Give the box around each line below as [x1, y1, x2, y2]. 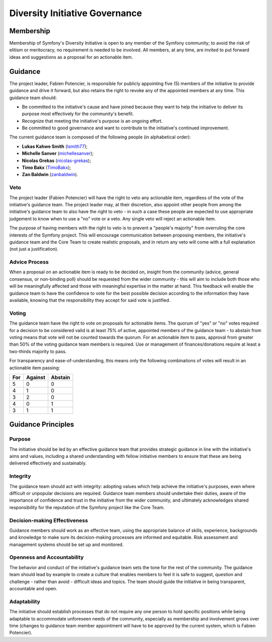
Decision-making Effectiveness [9, 517, 88, 524]
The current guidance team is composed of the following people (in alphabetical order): [9, 134, 191, 140]
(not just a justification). [9, 246, 59, 252]
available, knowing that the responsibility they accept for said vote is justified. [9, 297, 171, 303]
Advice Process [9, 259, 49, 266]
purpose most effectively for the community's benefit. [22, 111, 134, 117]
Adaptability [9, 598, 40, 605]
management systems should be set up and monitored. [9, 541, 124, 547]
